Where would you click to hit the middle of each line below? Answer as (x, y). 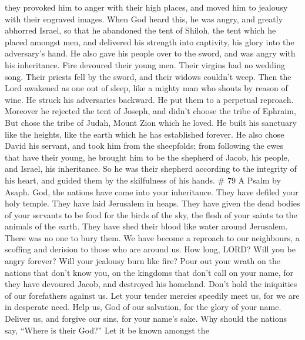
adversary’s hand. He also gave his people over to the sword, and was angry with (150, 53)
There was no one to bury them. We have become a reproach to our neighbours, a (152, 237)
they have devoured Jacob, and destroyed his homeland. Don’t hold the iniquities (151, 284)
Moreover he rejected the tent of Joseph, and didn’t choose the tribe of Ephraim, (150, 111)
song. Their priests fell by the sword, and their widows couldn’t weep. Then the (148, 76)
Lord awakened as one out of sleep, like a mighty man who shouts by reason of (146, 88)
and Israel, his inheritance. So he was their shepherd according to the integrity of (151, 169)
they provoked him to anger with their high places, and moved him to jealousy (146, 7)
